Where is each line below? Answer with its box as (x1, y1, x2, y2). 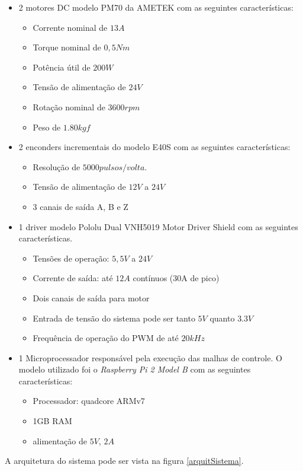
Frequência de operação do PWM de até (33, 332, 179, 344)
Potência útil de (33, 61, 91, 73)
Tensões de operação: (33, 252, 109, 264)
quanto (209, 311, 235, 324)
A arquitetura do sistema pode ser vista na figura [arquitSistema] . (5, 454, 244, 467)
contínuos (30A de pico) (133, 272, 220, 284)
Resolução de (33, 160, 80, 173)
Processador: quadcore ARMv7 (33, 394, 145, 407)
